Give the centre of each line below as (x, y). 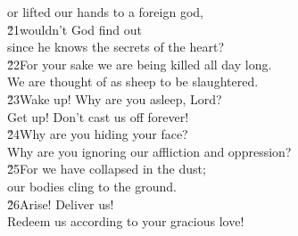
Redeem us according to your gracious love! (126, 221)
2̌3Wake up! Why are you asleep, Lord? (115, 98)
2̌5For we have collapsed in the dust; (107, 169)
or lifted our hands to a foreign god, (105, 12)
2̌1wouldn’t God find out (75, 29)
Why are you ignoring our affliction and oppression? (149, 151)
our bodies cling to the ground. (92, 186)
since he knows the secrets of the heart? (116, 47)
